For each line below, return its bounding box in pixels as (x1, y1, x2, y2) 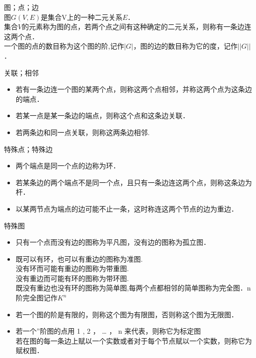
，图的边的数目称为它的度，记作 (133, 41, 238, 51)
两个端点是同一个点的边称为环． (15, 160, 120, 171)
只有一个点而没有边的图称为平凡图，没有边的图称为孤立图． (15, 237, 210, 247)
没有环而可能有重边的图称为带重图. (15, 263, 129, 274)
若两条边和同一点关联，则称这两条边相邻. (15, 127, 150, 137)
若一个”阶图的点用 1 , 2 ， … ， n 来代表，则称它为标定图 (15, 326, 201, 336)
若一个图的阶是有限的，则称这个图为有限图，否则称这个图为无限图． (15, 309, 238, 319)
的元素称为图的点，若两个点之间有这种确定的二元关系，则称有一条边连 (22, 21, 252, 32)
